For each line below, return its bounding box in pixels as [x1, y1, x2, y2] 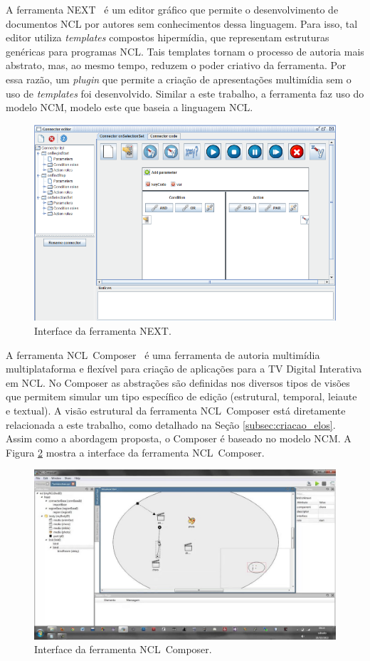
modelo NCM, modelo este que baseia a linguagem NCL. [6, 100, 253, 115]
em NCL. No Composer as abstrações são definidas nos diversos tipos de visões [6, 375, 350, 390]
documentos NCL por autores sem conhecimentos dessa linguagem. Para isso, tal [6, 16, 358, 31]
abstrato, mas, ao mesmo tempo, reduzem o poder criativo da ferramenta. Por [6, 58, 347, 73]
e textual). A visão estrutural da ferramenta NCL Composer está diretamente [6, 402, 346, 417]
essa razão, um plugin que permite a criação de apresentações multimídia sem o [6, 71, 351, 86]
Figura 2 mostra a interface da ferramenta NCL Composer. [6, 444, 265, 459]
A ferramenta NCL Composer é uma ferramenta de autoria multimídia [6, 347, 320, 362]
